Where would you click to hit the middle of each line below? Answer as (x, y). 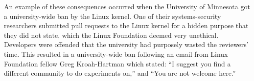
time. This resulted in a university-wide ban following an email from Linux (116, 54)
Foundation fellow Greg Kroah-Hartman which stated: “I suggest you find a (117, 63)
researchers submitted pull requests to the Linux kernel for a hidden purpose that (126, 25)
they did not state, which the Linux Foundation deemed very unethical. (111, 35)
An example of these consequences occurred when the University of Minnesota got (127, 6)
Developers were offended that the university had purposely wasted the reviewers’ (126, 44)
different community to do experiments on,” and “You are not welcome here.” (120, 73)
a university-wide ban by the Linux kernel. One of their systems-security (113, 16)
